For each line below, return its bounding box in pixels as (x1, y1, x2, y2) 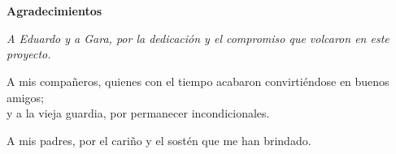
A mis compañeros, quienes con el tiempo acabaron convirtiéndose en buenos (7, 72, 389, 89)
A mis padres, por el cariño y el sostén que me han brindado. (7, 131, 311, 148)
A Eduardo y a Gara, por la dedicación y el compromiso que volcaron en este (7, 29, 389, 46)
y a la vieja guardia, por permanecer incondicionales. (7, 105, 270, 122)
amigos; (7, 88, 44, 105)
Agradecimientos (7, 2, 102, 19)
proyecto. (7, 45, 51, 62)
